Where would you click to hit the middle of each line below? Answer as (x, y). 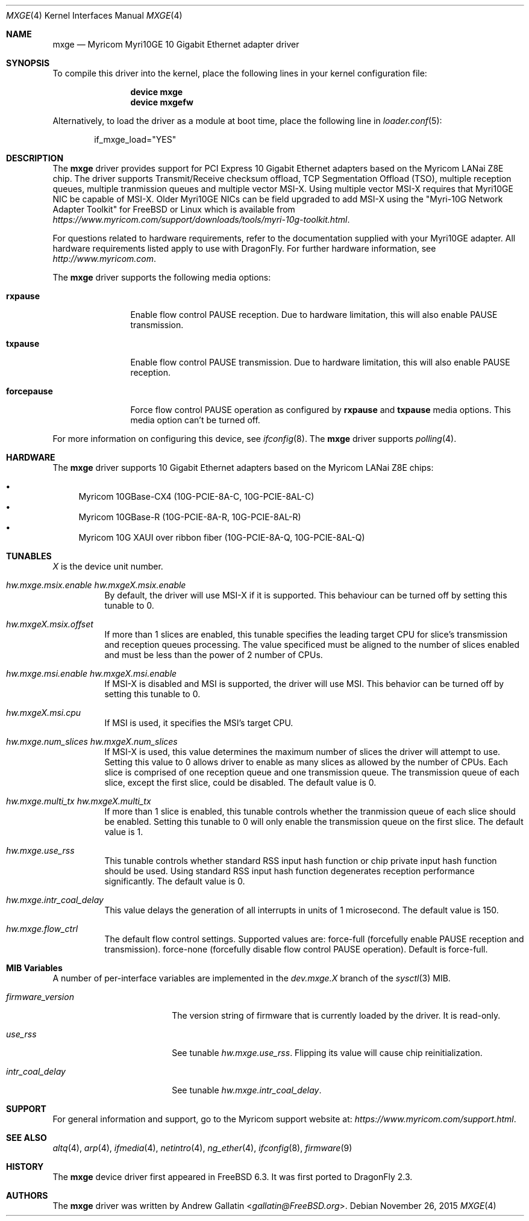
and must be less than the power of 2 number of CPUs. (214, 655)
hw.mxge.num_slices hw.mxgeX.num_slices (92, 741)
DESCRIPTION (35, 158)
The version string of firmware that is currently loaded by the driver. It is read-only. (336, 1015)
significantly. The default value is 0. (175, 881)
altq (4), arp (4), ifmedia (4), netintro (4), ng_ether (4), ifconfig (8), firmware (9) (202, 1148)
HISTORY (25, 1167)
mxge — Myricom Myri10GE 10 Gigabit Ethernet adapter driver (176, 44)
